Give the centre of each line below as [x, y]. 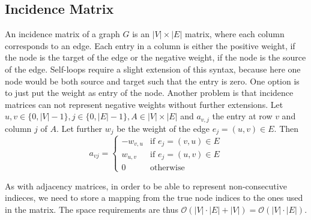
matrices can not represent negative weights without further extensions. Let [144, 104]
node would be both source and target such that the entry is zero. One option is [152, 81]
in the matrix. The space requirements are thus [92, 209]
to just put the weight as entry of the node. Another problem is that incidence [149, 93]
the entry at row [242, 116]
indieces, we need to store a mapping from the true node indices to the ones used [154, 198]
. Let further [79, 128]
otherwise [168, 168]
